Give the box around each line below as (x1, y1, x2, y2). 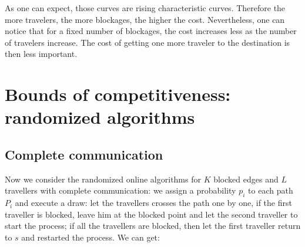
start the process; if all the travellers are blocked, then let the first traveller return (5, 219, 301, 232)
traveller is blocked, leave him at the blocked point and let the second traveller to (5, 208, 298, 220)
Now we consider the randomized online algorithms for (5, 172, 201, 185)
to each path (248, 184, 293, 197)
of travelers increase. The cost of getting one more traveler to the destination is (5, 36, 290, 48)
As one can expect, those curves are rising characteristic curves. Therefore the (5, 2, 286, 13)
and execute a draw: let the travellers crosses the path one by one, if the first (15, 197, 292, 209)
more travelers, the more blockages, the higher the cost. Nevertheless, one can (5, 13, 285, 25)
